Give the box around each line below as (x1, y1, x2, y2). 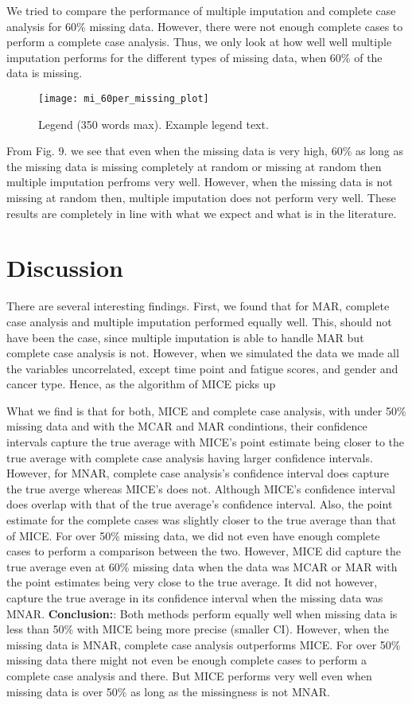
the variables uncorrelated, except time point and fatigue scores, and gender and (6, 360, 398, 376)
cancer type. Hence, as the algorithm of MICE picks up (6, 376, 276, 392)
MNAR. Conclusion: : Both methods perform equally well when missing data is (6, 605, 398, 621)
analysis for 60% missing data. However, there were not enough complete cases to (6, 18, 403, 34)
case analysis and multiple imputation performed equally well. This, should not (6, 313, 392, 329)
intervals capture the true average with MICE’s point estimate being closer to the (6, 434, 404, 450)
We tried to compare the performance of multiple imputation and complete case (6, 2, 396, 18)
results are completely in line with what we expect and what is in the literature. (6, 204, 397, 221)
